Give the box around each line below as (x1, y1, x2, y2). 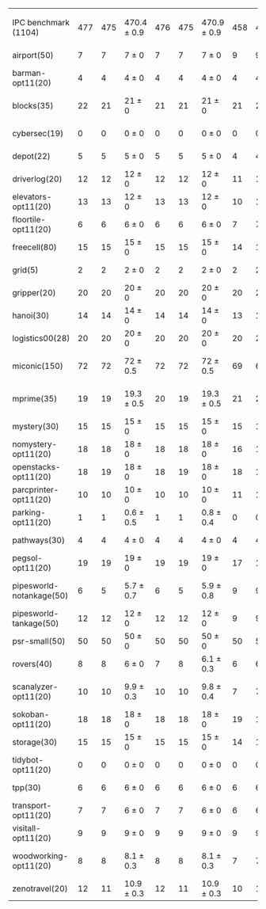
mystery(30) (12, 421, 59, 432)
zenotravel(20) (12, 883, 69, 894)
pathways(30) (12, 534, 66, 546)
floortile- (12, 214, 46, 225)
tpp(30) (12, 782, 42, 793)
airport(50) (12, 50, 54, 60)
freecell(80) (12, 242, 57, 253)
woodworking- (12, 850, 69, 861)
